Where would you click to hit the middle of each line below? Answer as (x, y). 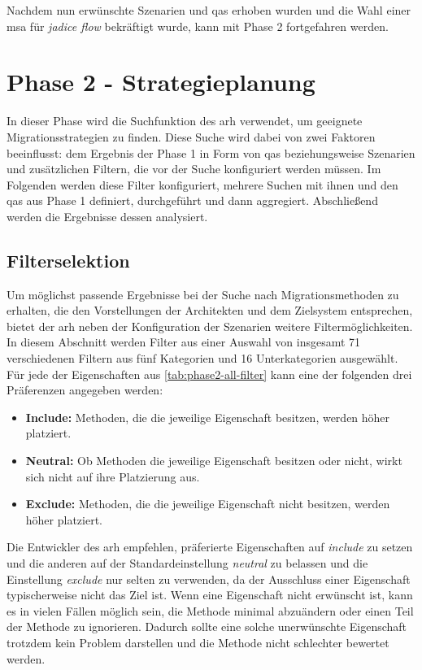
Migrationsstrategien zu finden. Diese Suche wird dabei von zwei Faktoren (191, 136)
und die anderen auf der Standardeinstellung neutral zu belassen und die (187, 562)
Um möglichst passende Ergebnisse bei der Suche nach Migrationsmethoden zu (203, 294)
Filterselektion (68, 260)
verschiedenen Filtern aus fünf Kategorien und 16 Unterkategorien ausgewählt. (202, 358)
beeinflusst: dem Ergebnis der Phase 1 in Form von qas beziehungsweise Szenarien (211, 152)
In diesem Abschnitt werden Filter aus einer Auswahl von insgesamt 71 (184, 342)
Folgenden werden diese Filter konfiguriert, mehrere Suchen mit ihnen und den (202, 184)
